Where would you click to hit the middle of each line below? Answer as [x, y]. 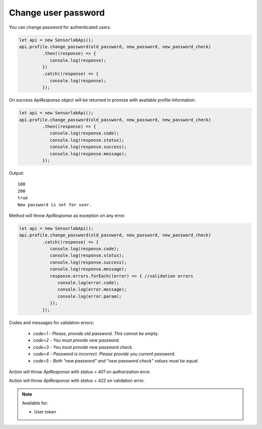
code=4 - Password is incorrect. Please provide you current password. [104, 354]
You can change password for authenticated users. [60, 27]
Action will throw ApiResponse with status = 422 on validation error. [77, 380]
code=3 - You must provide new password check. [83, 347]
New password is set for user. [55, 205]
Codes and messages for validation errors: [52, 322]
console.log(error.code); [88, 283]
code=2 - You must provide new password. [76, 340]
